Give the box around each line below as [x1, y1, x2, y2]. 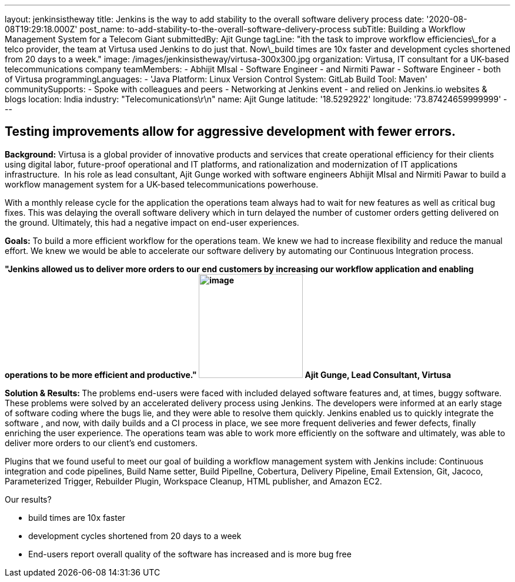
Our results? [5, 494, 52, 504]
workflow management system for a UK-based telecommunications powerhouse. [5, 179, 319, 189]
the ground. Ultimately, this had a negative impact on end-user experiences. [5, 217, 299, 228]
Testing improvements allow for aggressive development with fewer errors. [5, 124, 456, 139]
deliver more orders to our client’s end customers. [5, 437, 198, 448]
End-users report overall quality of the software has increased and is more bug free [28, 548, 352, 559]
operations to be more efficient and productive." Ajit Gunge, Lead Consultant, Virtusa [5, 369, 452, 380]
